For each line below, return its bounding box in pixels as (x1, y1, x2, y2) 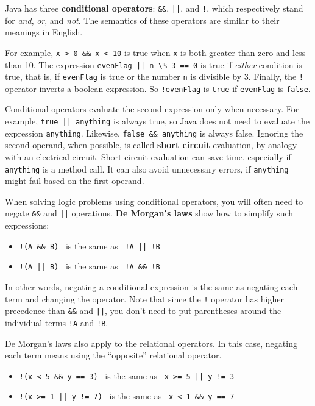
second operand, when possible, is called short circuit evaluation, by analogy (5, 138, 297, 151)
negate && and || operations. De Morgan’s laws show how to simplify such (5, 207, 294, 219)
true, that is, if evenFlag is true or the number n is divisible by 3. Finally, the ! (5, 70, 303, 83)
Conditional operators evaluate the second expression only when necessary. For (5, 102, 299, 115)
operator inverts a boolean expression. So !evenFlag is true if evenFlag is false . (5, 82, 311, 94)
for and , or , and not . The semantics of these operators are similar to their (5, 13, 280, 26)
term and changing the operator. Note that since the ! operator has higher (5, 292, 284, 305)
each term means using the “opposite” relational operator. (5, 349, 222, 361)
